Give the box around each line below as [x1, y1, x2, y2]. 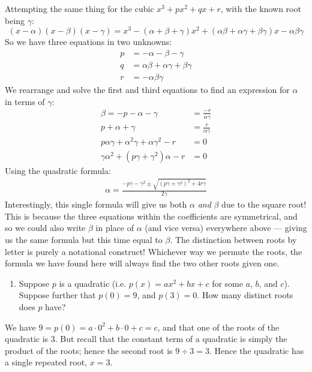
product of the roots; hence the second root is [5, 344, 173, 356]
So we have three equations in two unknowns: [5, 35, 172, 48]
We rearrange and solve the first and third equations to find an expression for [5, 83, 290, 95]
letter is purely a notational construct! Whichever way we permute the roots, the [5, 245, 302, 257]
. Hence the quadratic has [209, 344, 304, 356]
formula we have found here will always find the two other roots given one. [5, 257, 280, 269]
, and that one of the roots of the [157, 320, 280, 333]
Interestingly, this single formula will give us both [5, 198, 187, 211]
